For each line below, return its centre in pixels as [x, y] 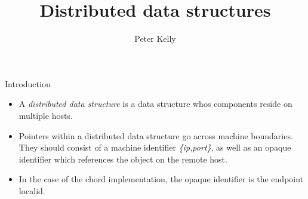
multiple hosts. [46, 115]
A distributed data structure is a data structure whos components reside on [155, 104]
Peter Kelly [155, 39]
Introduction [28, 83]
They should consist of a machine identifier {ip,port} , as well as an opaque [155, 147]
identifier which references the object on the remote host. [123, 159]
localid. [32, 190]
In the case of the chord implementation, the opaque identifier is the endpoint [161, 179]
